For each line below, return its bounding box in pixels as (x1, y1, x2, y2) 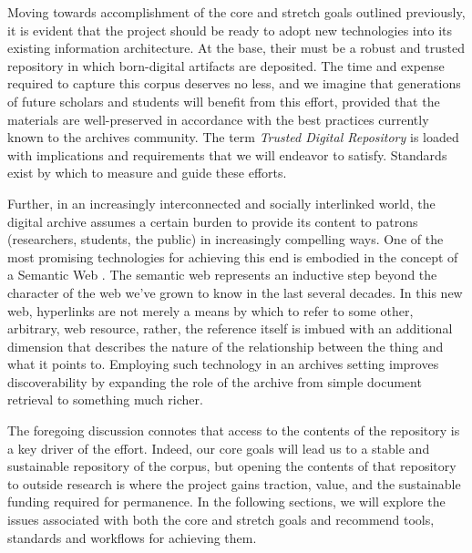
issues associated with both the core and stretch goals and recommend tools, (7, 510, 435, 529)
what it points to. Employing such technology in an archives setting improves (7, 354, 439, 374)
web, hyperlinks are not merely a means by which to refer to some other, (7, 301, 414, 320)
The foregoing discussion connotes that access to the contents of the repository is (7, 421, 460, 440)
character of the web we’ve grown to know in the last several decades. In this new (7, 282, 463, 302)
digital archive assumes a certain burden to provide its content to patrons (7, 211, 418, 230)
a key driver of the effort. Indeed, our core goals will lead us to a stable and (7, 438, 430, 457)
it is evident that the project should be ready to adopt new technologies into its (7, 20, 453, 39)
